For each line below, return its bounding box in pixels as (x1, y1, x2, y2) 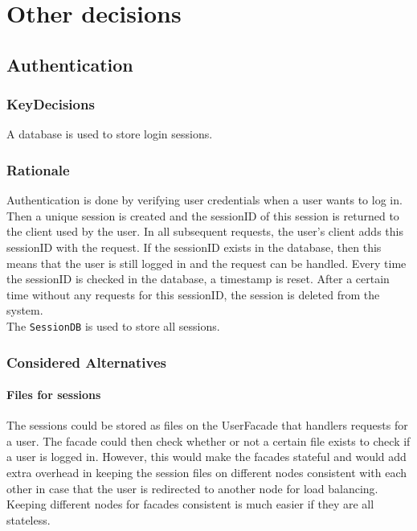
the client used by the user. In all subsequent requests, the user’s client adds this (6, 223, 403, 240)
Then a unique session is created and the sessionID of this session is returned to (6, 207, 399, 224)
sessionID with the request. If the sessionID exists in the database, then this (6, 238, 382, 255)
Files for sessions (6, 386, 101, 403)
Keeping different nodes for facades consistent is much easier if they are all (6, 496, 374, 512)
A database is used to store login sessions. (6, 126, 213, 142)
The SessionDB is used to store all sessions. (6, 317, 220, 334)
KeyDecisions (6, 94, 95, 114)
